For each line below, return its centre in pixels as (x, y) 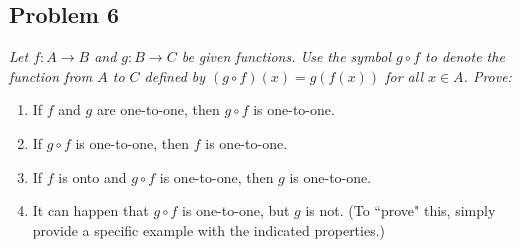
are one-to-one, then (158, 109)
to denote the (465, 56)
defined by (175, 75)
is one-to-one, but (236, 210)
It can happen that (90, 210)
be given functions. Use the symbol (286, 56)
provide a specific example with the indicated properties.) (209, 229)
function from (51, 75)
